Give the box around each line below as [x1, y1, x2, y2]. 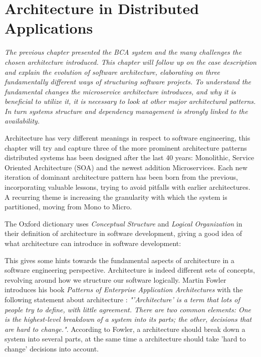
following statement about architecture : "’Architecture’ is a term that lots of [5, 294, 240, 304]
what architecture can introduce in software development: [5, 238, 181, 248]
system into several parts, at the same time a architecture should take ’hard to [5, 333, 246, 344]
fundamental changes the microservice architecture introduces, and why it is [5, 86, 236, 96]
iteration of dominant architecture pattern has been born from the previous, [5, 172, 238, 182]
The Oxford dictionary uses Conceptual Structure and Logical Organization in [5, 218, 242, 228]
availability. [5, 115, 40, 126]
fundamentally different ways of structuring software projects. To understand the [5, 76, 251, 87]
